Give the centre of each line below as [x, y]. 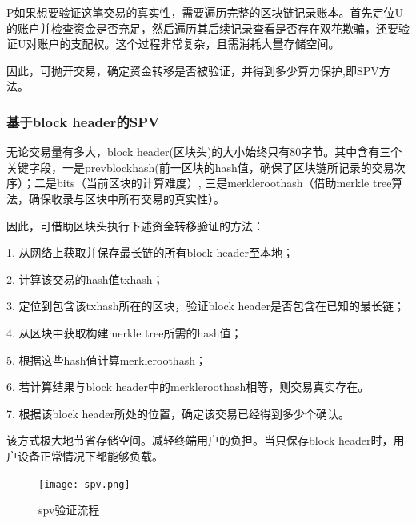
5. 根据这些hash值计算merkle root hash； [106, 359]
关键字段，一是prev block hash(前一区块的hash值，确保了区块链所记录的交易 [200, 167]
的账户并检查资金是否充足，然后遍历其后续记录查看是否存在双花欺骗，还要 [202, 28]
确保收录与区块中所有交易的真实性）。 [126, 198]
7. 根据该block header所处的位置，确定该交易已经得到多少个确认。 [178, 413]
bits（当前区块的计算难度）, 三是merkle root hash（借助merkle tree [224, 183]
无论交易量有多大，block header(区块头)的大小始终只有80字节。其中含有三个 [204, 152]
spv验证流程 [69, 510]
